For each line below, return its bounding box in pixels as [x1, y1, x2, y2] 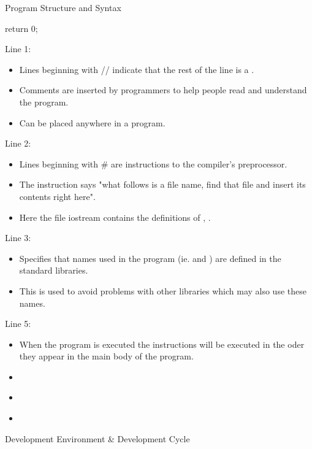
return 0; [5, 21, 38, 34]
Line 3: [5, 231, 31, 244]
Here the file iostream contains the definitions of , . [19, 210, 211, 223]
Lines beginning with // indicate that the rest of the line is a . [19, 63, 254, 75]
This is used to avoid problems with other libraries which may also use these [19, 284, 306, 297]
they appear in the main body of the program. [19, 350, 194, 363]
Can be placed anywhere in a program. [19, 116, 166, 129]
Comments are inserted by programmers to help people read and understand [19, 83, 307, 96]
